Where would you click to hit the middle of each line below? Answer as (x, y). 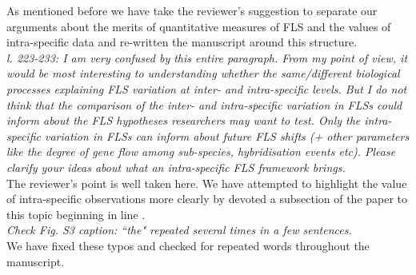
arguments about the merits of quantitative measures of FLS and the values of (199, 26)
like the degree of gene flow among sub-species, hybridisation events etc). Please (201, 151)
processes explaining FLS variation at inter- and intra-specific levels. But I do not (207, 88)
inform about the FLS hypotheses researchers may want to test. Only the (184, 120)
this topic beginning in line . (76, 214)
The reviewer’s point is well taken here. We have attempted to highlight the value (207, 183)
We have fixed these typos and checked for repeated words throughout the (188, 245)
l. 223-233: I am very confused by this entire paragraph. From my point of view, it (207, 57)
